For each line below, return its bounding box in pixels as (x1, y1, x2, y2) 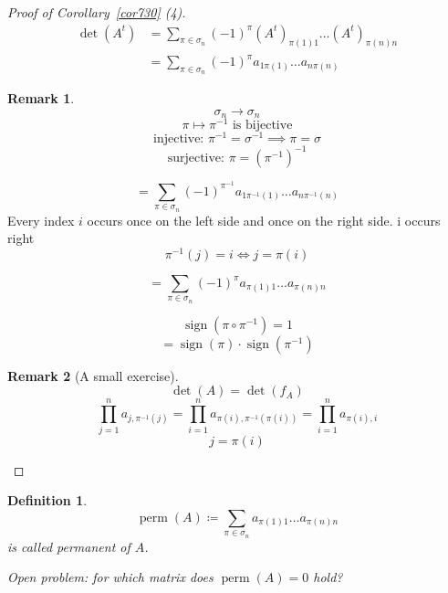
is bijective (232, 119, 293, 132)
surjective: (167, 151, 224, 164)
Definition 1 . (7, 491, 88, 510)
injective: (153, 132, 204, 146)
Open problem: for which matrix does (7, 567, 214, 587)
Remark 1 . (7, 89, 75, 108)
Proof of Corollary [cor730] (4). (7, 3, 186, 21)
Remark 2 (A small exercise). (7, 365, 179, 385)
